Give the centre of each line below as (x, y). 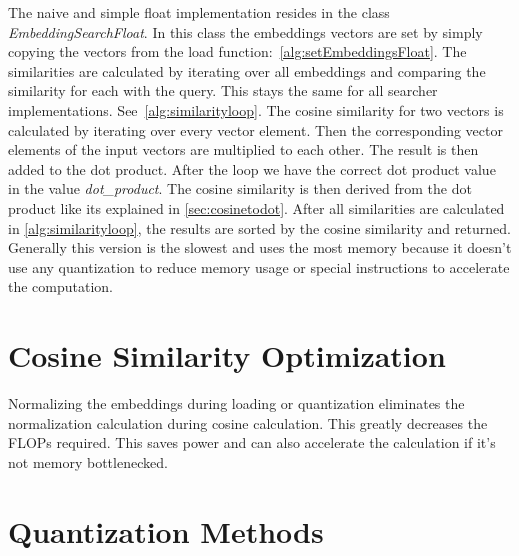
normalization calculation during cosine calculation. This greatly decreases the (248, 422)
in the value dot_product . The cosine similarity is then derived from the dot (240, 188)
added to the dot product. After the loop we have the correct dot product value (252, 168)
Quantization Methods (166, 530)
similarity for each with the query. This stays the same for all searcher (223, 90)
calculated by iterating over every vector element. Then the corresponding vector (255, 129)
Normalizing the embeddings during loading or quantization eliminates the (236, 403)
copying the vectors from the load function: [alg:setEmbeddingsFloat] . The (237, 51)
